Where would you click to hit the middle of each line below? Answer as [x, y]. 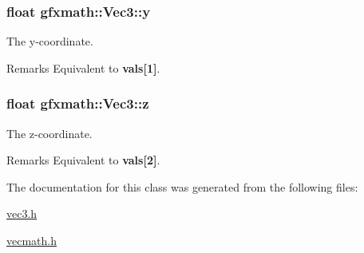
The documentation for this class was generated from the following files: [182, 186]
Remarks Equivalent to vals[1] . [83, 67]
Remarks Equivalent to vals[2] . [83, 160]
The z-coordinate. [49, 133]
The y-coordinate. [50, 41]
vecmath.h [32, 240]
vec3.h [22, 213]
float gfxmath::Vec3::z [78, 103]
